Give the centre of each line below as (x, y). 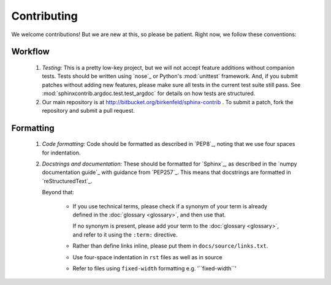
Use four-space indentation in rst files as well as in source (147, 257)
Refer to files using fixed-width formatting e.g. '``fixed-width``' (154, 268)
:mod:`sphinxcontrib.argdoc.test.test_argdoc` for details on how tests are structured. (149, 93)
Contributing (44, 16)
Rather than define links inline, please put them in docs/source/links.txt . (170, 246)
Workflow (31, 52)
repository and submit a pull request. (88, 110)
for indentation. (61, 153)
